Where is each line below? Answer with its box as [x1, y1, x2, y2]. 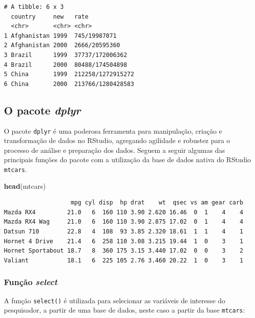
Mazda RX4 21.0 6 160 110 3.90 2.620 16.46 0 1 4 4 [4, 208, 243, 216]
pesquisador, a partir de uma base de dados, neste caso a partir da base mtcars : [4, 305, 245, 315]
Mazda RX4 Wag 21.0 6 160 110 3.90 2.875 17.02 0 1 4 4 [4, 218, 243, 226]
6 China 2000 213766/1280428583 [4, 80, 134, 87]
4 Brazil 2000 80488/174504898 [4, 61, 127, 68]
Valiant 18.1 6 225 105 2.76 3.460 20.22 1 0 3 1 [4, 257, 243, 264]
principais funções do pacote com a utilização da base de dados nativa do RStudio [4, 154, 251, 165]
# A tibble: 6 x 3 [4, 3, 64, 10]
